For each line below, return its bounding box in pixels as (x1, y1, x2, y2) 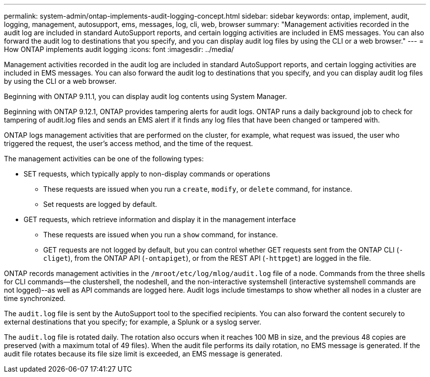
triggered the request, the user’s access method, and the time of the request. (4, 139, 253, 148)
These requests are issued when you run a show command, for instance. (43, 230, 278, 239)
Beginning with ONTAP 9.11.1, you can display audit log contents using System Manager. (4, 92, 287, 101)
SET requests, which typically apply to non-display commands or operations (24, 170, 270, 178)
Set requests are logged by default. (43, 200, 157, 208)
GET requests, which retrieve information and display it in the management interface (24, 215, 296, 224)
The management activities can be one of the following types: (4, 154, 204, 163)
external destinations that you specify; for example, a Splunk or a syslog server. (4, 318, 262, 326)
